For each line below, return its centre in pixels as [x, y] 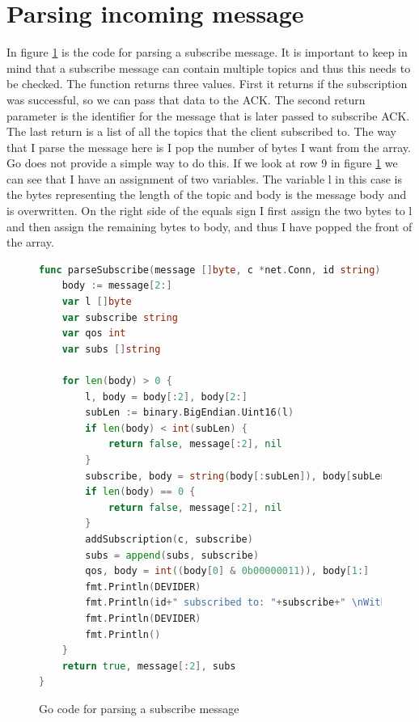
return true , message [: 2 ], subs [149, 666]
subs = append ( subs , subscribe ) [172, 555]
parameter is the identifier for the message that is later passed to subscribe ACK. [208, 115]
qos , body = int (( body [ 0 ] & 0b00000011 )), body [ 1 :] [227, 571]
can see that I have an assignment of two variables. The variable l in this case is [204, 178]
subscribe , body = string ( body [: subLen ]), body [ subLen [236, 476]
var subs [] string [111, 349]
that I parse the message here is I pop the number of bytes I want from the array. [209, 147]
